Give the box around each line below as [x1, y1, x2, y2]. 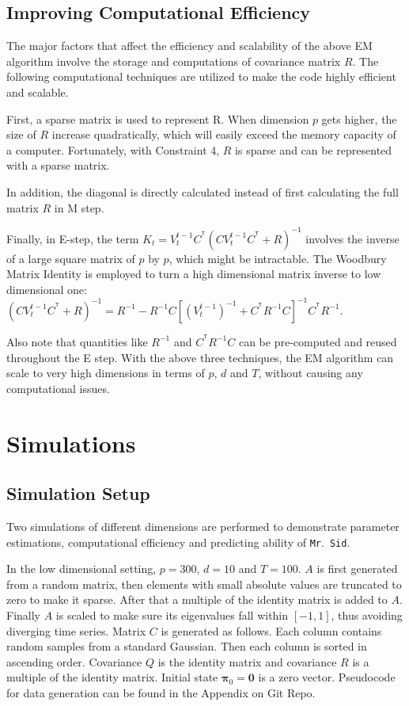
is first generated [316, 560, 398, 577]
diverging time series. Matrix [6, 622, 146, 639]
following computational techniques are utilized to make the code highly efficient [6, 68, 396, 85]
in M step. [54, 199, 104, 216]
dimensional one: [6, 280, 87, 297]
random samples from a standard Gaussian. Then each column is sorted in [6, 638, 367, 654]
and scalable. [6, 83, 69, 100]
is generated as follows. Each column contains [161, 622, 382, 639]
